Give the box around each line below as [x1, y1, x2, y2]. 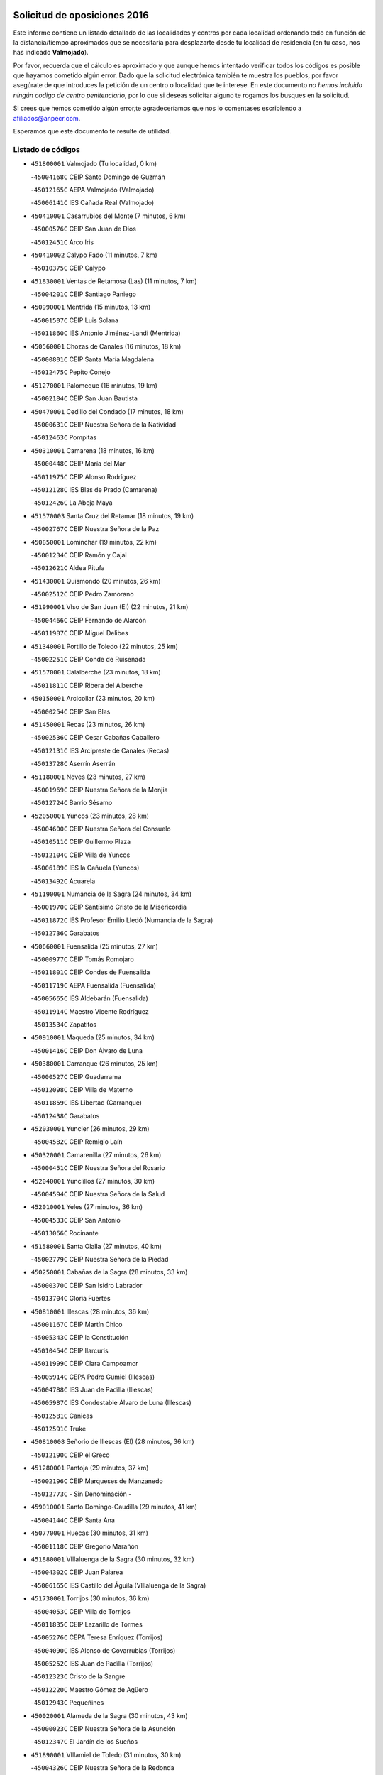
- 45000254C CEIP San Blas [30, 707, 111, 716]
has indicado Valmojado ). [13, 48, 89, 57]
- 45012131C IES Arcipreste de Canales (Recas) [30, 746, 170, 755]
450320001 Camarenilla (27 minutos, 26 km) [30, 1150, 162, 1159]
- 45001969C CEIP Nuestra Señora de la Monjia [30, 785, 168, 794]
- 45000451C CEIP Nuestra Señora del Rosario [30, 1164, 166, 1172]
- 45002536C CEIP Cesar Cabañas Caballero [30, 733, 160, 742]
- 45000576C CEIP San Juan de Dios [30, 224, 136, 234]
